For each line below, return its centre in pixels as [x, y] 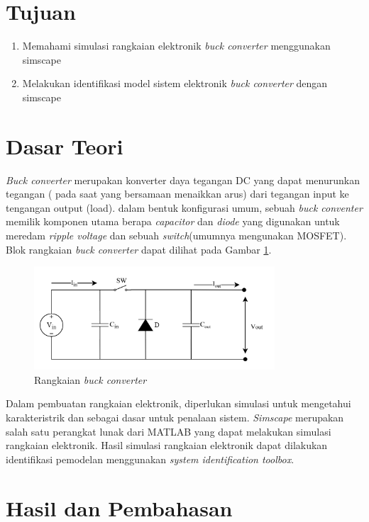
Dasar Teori [65, 146]
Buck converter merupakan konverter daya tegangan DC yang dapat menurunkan [183, 180]
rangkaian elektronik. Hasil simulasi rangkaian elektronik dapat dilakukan [167, 445]
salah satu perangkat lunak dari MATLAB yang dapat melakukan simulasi [169, 431]
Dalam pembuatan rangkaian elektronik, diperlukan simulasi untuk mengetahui [178, 403]
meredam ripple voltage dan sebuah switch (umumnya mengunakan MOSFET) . [176, 235]
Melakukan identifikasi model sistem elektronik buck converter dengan [175, 83]
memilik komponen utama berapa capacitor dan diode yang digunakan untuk [173, 221]
